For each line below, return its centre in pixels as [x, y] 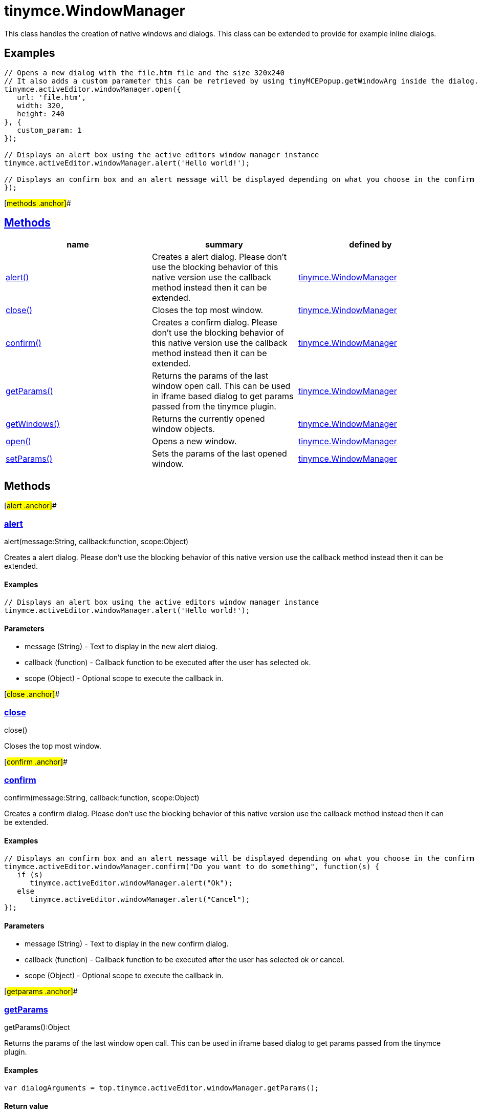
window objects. [183, 429]
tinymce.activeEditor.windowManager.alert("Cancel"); [140, 900]
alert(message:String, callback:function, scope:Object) [96, 542]
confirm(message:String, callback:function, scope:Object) [102, 797]
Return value [26, 1106]
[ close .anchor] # [32, 694]
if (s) [30, 875]
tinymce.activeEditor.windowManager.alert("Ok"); [131, 883]
